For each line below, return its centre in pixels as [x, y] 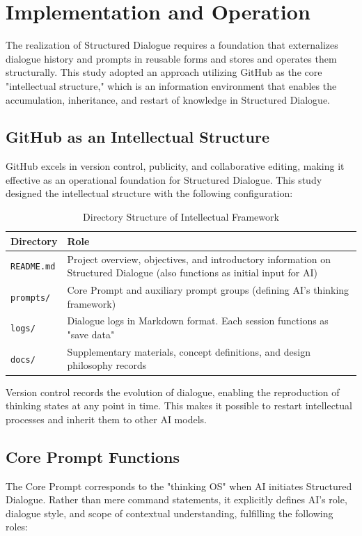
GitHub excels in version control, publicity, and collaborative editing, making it [175, 166]
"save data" [91, 334]
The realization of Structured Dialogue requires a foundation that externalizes [172, 45]
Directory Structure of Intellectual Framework [181, 217]
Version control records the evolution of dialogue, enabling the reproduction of [173, 392]
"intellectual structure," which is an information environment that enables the [171, 85]
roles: [17, 527]
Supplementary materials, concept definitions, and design [189, 351]
